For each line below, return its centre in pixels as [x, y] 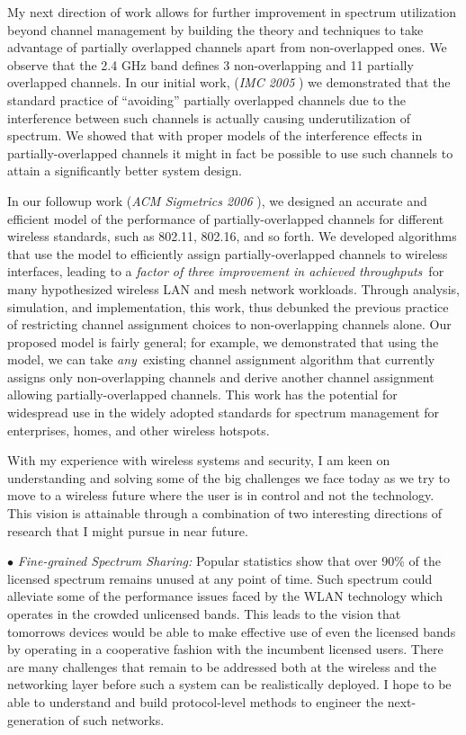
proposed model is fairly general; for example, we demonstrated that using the [223, 341]
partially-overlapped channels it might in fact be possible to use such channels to [230, 152]
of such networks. [116, 719]
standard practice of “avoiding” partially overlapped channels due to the [206, 99]
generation [36, 719]
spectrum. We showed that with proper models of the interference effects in [215, 135]
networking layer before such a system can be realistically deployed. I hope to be [229, 684]
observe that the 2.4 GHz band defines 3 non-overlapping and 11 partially [211, 64]
